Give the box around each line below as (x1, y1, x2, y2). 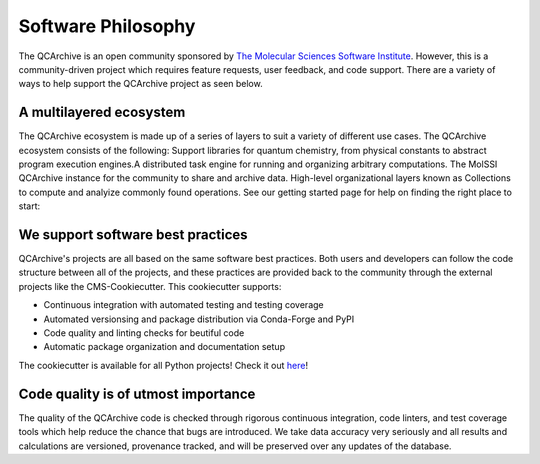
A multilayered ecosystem (18, 104, 186, 121)
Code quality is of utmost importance (18, 385, 256, 402)
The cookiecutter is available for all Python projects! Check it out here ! (18, 359, 309, 371)
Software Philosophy (18, 15, 196, 37)
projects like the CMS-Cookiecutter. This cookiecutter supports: (18, 280, 282, 292)
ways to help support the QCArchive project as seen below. (18, 78, 264, 90)
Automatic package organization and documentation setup (43, 341, 285, 353)
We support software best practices (18, 226, 249, 243)
